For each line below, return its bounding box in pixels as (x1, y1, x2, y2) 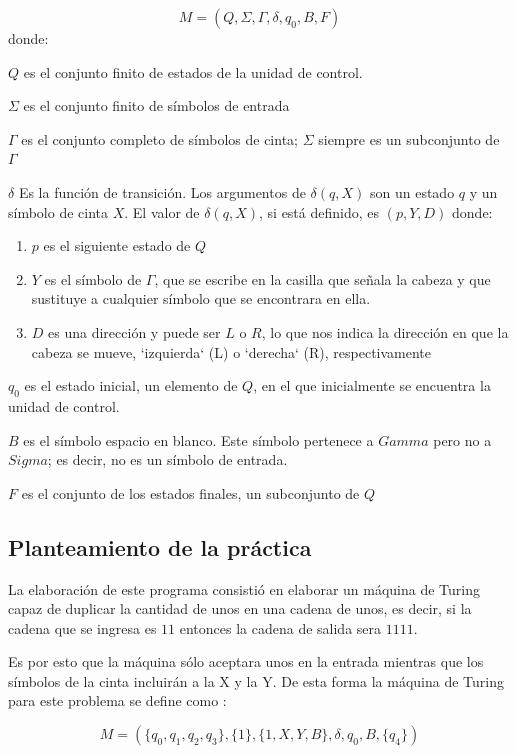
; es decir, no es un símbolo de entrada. (47, 449, 288, 470)
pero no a (433, 429, 492, 450)
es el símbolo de (44, 268, 142, 289)
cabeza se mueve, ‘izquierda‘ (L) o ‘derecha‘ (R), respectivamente (31, 341, 432, 362)
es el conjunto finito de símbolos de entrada (23, 95, 290, 116)
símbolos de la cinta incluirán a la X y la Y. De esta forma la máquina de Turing (8, 670, 504, 691)
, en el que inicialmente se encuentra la (253, 375, 491, 396)
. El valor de (124, 201, 200, 222)
